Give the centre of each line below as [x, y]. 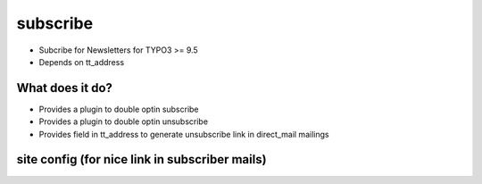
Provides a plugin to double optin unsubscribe [124, 121]
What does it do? [65, 88]
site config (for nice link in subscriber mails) [141, 159]
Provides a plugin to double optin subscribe [119, 109]
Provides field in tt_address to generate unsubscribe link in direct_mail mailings [184, 134]
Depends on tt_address [82, 62]
